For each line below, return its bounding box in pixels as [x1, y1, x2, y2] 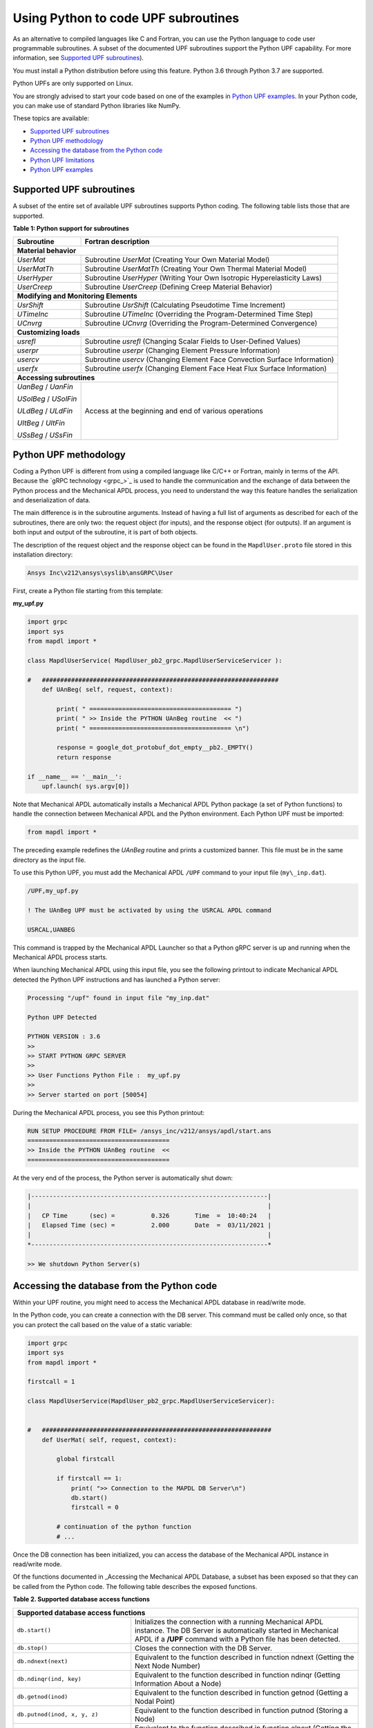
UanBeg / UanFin [17, 382, 74, 392]
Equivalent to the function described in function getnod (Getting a [135, 1687, 349, 1697]
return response [56, 753, 112, 761]
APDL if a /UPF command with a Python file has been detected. [135, 1634, 341, 1644]
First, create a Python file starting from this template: [12, 586, 163, 594]
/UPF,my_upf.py [27, 887, 79, 895]
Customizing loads [17, 328, 80, 337]
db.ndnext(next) [17, 1657, 68, 1665]
